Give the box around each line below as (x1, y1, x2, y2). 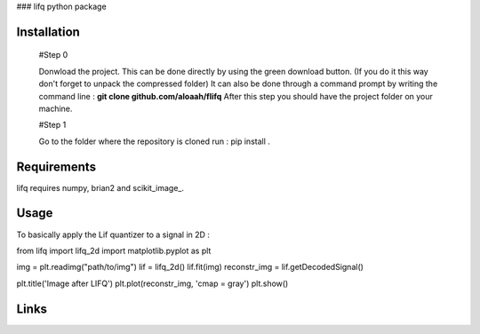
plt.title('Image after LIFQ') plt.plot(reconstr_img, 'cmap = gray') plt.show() (16, 278, 289, 289)
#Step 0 (38, 50, 68, 60)
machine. (38, 103, 73, 114)
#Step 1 (38, 120, 67, 131)
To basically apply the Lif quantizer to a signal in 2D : (16, 229, 211, 240)
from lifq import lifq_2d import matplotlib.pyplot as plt (16, 245, 212, 256)
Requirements (16, 159, 97, 174)
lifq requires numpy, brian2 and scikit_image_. (16, 182, 184, 193)
